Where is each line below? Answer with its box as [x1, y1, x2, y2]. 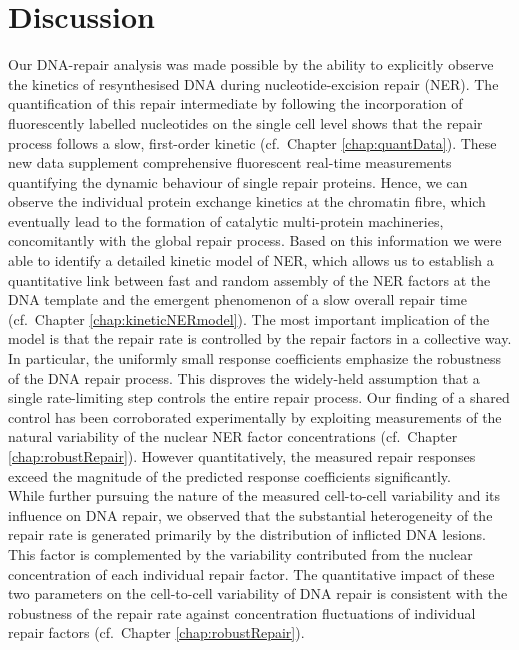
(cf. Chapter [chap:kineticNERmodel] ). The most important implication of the [8, 308, 490, 329]
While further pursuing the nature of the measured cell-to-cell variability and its [8, 485, 501, 506]
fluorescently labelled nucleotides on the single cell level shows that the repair [8, 112, 483, 133]
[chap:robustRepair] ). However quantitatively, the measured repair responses [8, 446, 476, 466]
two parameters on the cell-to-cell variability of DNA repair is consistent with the [8, 583, 508, 604]
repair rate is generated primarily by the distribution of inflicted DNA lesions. [8, 524, 486, 545]
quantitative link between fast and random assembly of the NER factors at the [8, 269, 491, 290]
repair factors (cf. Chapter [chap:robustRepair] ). [8, 622, 305, 643]
